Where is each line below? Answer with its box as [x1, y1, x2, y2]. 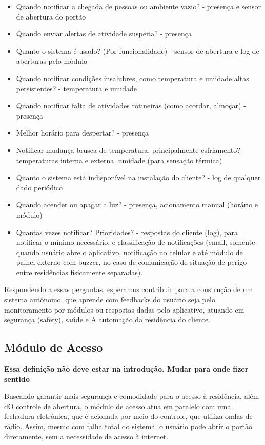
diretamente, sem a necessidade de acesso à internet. [4, 431, 169, 441]
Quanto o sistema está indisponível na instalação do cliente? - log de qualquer [16, 172, 261, 183]
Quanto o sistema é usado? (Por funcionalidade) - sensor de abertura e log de [16, 45, 259, 56]
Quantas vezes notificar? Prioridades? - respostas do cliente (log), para [16, 226, 238, 237]
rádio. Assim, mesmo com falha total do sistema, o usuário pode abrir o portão [4, 421, 253, 432]
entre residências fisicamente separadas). [16, 266, 143, 277]
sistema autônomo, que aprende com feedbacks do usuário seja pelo [4, 294, 215, 305]
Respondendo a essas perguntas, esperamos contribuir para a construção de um [4, 284, 253, 295]
